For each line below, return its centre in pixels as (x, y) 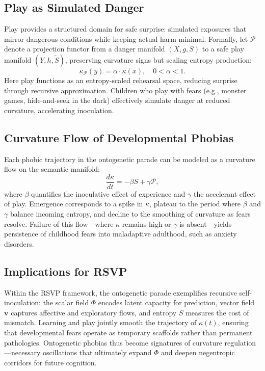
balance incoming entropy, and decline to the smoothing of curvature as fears (130, 214)
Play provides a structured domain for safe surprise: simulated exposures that (125, 29)
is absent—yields (206, 223)
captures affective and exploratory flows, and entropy (94, 312)
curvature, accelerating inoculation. (59, 110)
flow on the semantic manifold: (52, 169)
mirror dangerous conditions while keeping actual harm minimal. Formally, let (126, 38)
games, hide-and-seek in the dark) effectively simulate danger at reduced (117, 100)
